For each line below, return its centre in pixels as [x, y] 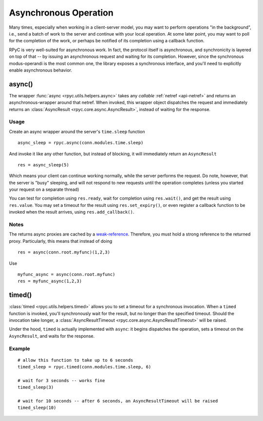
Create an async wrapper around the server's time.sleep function [77, 131]
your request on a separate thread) [44, 189]
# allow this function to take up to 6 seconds [75, 360]
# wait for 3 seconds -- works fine [61, 380]
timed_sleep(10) [37, 408]
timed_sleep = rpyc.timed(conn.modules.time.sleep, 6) [85, 367]
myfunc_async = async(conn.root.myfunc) [66, 274]
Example [19, 348]
